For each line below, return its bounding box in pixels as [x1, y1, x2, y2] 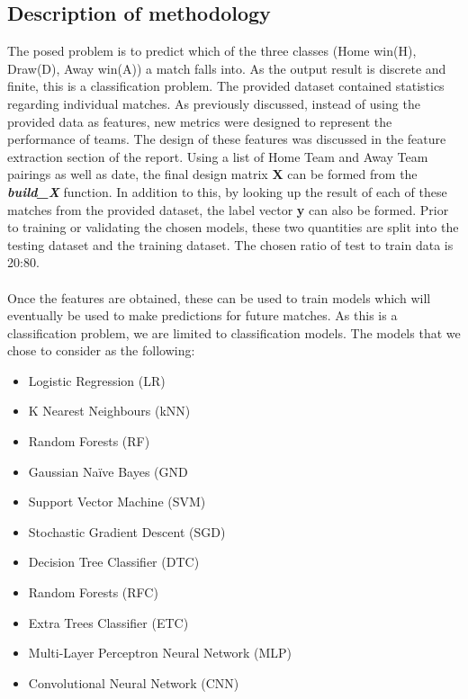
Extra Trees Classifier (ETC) [28, 613, 189, 632]
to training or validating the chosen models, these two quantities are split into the [7, 218, 459, 237]
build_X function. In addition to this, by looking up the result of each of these [7, 182, 447, 201]
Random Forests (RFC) [28, 583, 158, 602]
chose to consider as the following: [7, 341, 195, 360]
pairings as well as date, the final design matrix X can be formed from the [7, 165, 418, 184]
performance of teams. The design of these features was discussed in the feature [7, 130, 446, 148]
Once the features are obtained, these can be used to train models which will [7, 288, 431, 307]
